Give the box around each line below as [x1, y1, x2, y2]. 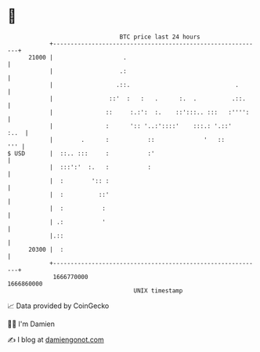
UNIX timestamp [133, 286, 183, 295]
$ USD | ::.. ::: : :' [7, 149, 155, 158]
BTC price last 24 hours [119, 33, 200, 41]
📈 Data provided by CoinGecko [7, 301, 110, 310]
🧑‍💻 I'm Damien [7, 319, 56, 328]
